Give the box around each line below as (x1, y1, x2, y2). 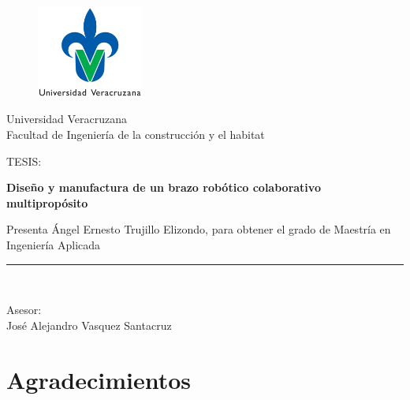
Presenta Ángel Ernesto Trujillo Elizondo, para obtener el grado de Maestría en (6, 221, 391, 237)
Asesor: (6, 301, 42, 318)
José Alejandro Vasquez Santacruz (6, 316, 172, 333)
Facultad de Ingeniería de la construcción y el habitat (6, 126, 265, 143)
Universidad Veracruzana (6, 110, 128, 127)
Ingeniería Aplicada (6, 236, 101, 252)
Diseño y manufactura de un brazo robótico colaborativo (6, 179, 321, 196)
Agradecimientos (6, 363, 192, 395)
